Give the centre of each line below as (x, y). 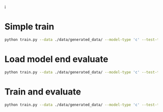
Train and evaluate (43, 92)
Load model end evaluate (56, 59)
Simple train (29, 27)
